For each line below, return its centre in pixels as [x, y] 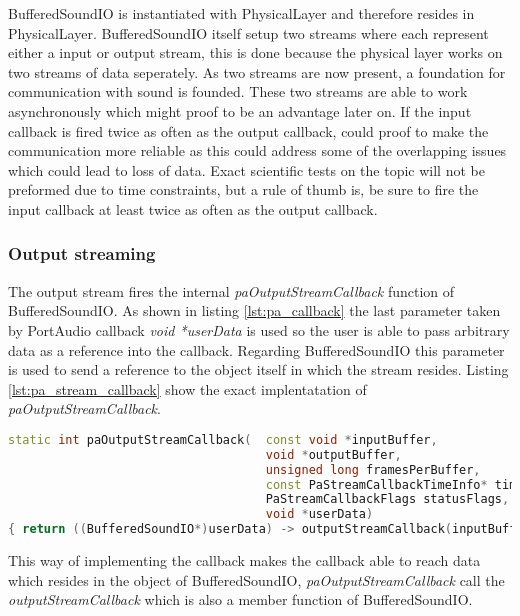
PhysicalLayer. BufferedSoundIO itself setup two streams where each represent [248, 32]
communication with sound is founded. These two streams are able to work [238, 91]
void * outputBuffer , [333, 454]
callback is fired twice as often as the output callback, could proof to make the [248, 130]
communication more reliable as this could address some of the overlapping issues [257, 150]
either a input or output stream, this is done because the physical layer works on [255, 52]
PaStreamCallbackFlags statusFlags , [387, 499]
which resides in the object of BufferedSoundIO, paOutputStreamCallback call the [256, 579]
